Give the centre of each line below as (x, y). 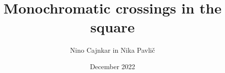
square (112, 27)
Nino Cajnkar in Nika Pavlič (112, 50)
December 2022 (112, 66)
